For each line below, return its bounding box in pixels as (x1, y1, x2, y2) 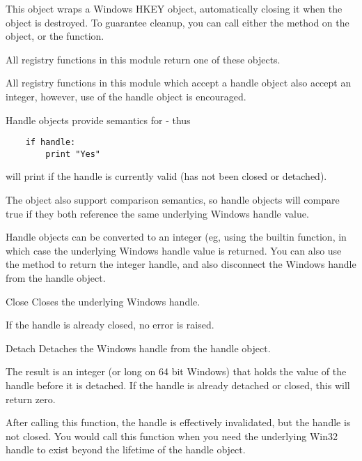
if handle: (25, 137, 76, 148)
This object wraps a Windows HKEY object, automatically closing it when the (6, 1, 343, 15)
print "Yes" (45, 149, 101, 159)
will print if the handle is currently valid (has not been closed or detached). (6, 169, 327, 183)
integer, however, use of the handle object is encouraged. (6, 89, 246, 103)
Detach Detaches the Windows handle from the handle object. (6, 340, 271, 355)
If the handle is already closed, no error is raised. (6, 317, 214, 332)
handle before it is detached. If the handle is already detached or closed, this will (6, 378, 350, 392)
